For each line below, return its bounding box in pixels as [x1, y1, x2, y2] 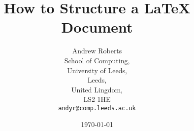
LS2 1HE [83, 94, 111, 104]
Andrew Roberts [72, 45, 122, 56]
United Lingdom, [71, 84, 123, 94]
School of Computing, [64, 55, 130, 65]
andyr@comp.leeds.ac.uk [58, 104, 136, 112]
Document [61, 17, 133, 37]
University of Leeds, [67, 65, 127, 75]
